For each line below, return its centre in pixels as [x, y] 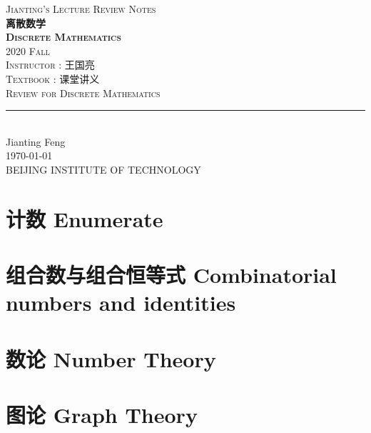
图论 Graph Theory [102, 415]
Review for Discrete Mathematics [83, 93]
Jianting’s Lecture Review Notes [81, 9]
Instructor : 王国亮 [50, 65]
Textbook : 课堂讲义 [53, 78]
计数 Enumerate [85, 218]
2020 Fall [28, 50]
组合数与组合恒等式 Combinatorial [171, 275]
